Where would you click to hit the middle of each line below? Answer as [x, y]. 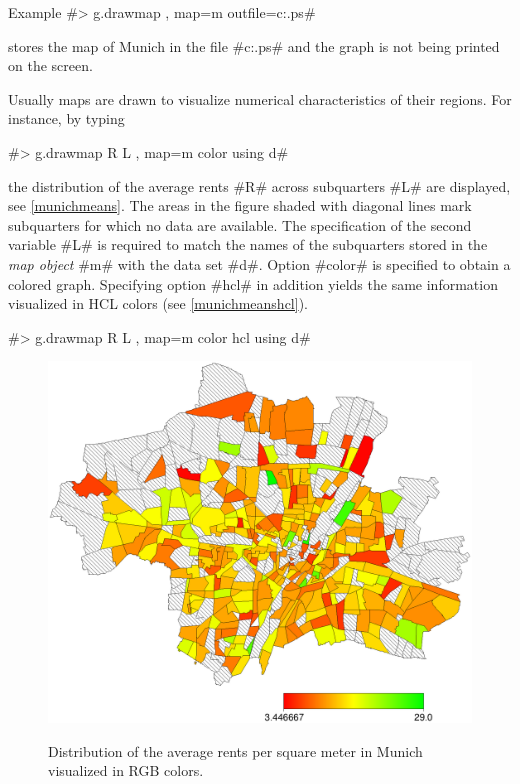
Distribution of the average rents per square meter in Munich [235, 750]
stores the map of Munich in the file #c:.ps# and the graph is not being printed [254, 45]
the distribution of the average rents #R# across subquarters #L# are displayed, [259, 185]
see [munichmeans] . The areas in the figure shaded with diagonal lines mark [240, 205]
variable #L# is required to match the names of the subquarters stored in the [248, 244]
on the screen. [50, 65]
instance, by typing [66, 118]
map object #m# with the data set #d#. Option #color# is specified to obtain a [259, 263]
